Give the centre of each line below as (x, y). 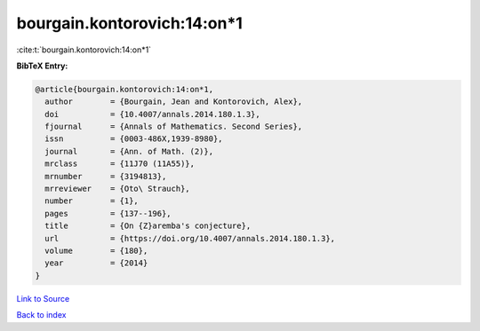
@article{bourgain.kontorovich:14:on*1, (124, 89)
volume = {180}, (96, 251)
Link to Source (43, 298)
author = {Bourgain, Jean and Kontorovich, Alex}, (174, 102)
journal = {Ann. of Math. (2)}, (129, 151)
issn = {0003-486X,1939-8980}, (134, 139)
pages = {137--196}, (108, 213)
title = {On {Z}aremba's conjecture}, (148, 226)
